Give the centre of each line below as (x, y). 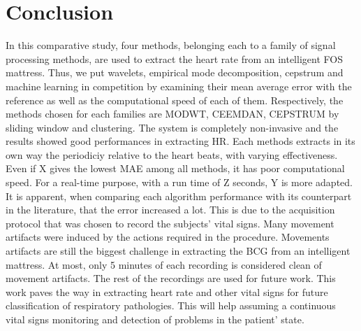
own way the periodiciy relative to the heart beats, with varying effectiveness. (172, 154)
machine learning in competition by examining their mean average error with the (179, 86)
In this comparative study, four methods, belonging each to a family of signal (171, 45)
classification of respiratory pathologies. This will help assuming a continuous (171, 305)
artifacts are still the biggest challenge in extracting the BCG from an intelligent (178, 251)
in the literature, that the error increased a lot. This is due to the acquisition (170, 210)
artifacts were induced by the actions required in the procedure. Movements (168, 237)
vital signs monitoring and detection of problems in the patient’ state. (155, 319)
